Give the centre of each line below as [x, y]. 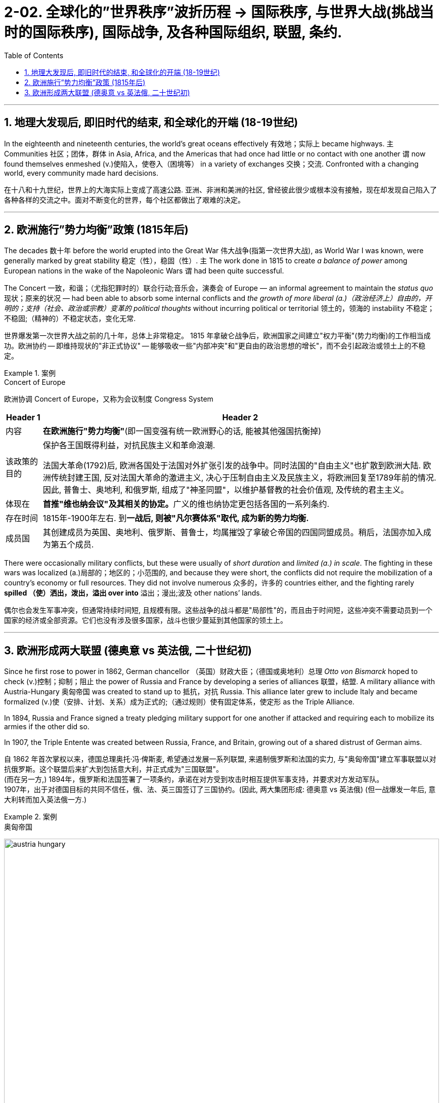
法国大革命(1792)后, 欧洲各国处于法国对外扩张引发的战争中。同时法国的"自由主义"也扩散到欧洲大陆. [232, 466]
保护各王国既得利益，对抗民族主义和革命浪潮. [129, 445]
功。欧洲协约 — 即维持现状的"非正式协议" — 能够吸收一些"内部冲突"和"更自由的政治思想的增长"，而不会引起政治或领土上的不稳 [215, 346]
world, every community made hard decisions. [81, 173]
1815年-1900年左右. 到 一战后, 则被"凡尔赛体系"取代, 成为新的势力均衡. [176, 518]
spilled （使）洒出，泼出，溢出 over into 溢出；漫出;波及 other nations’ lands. [133, 593]
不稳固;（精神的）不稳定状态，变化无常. [70, 319]
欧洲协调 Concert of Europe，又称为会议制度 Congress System [109, 399]
